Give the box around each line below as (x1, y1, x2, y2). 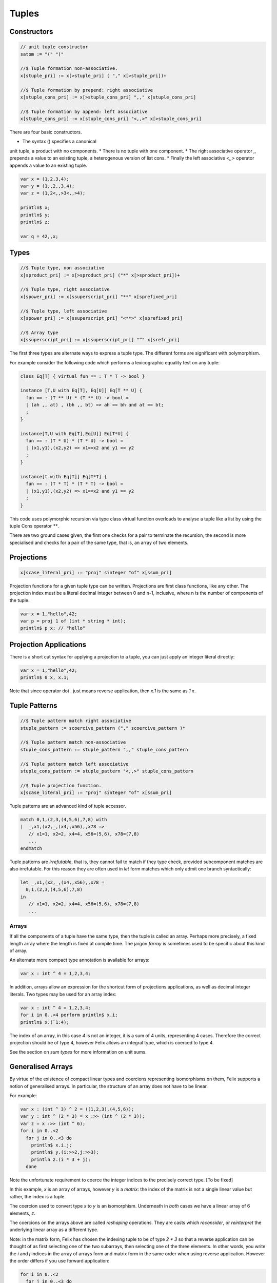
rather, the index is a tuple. (9, 1193, 66, 1199)
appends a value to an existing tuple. (9, 162, 87, 168)
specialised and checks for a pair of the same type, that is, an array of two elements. (9, 539, 189, 546)
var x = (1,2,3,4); (20, 176, 69, 182)
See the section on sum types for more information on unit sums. (9, 1049, 147, 1055)
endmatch (20, 845, 43, 851)
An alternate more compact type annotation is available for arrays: (9, 957, 150, 963)
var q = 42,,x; (20, 234, 58, 239)
